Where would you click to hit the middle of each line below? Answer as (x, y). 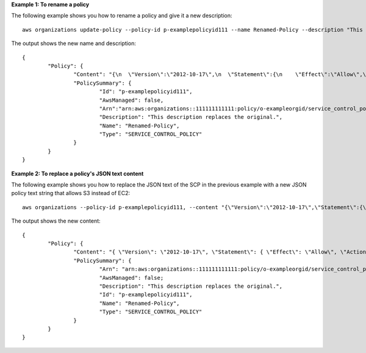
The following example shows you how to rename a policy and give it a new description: (122, 16)
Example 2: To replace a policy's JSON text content (77, 173)
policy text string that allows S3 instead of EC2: (71, 193)
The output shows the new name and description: (74, 43)
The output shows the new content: (56, 221)
